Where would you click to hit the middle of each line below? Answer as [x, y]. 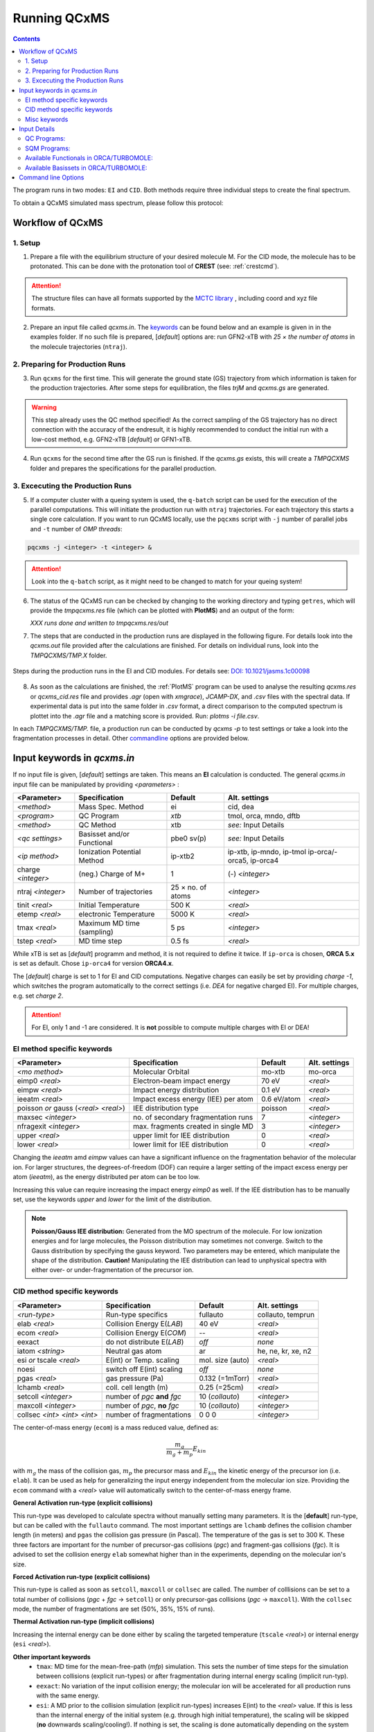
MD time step [100, 941]
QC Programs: [45, 139]
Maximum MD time [109, 923]
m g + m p [180, 1453]
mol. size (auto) [224, 1360]
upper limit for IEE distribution [181, 1135]
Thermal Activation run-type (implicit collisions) [84, 1622]
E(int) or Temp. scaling [142, 1360]
